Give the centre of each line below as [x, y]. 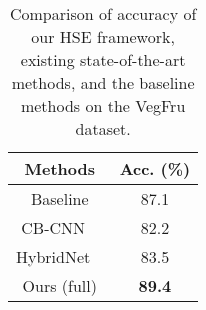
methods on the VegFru [103, 105]
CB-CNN [53, 227]
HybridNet [53, 256]
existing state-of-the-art [103, 59]
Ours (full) [59, 285]
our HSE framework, [103, 36]
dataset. [103, 128]
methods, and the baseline [103, 82]
